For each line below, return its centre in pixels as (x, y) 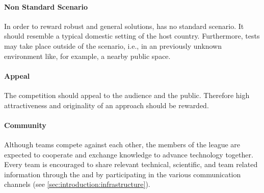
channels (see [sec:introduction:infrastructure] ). (77, 184)
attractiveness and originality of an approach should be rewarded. (107, 105)
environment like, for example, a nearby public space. (87, 56)
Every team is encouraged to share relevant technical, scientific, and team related (131, 164)
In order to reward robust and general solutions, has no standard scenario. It (124, 26)
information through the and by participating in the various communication (123, 174)
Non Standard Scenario (46, 6)
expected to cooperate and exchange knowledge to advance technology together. (129, 154)
